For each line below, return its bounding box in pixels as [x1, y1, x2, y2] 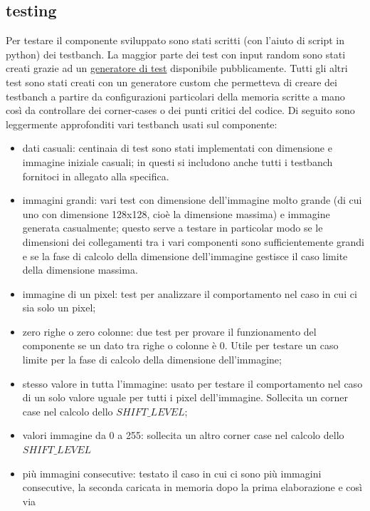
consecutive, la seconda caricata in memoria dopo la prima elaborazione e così [22, 480, 362, 495]
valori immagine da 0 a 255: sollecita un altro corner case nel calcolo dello [22, 428, 344, 443]
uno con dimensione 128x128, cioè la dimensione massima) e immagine [22, 206, 330, 221]
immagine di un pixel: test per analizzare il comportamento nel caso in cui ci [22, 286, 357, 301]
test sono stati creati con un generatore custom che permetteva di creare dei [6, 74, 337, 89]
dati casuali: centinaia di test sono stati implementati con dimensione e [22, 140, 332, 155]
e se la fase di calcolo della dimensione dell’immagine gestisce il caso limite [22, 248, 348, 263]
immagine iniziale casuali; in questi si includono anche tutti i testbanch [22, 154, 333, 169]
